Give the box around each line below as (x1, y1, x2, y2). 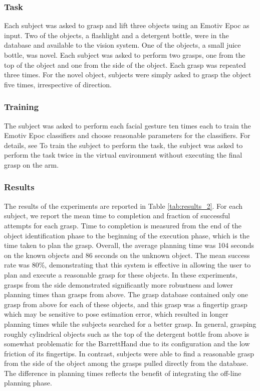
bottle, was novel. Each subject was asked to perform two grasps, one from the (4, 50, 245, 60)
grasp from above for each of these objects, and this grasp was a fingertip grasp (4, 299, 247, 309)
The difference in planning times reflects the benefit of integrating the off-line (4, 367, 241, 378)
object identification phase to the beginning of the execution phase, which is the (4, 230, 249, 240)
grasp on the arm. (4, 159, 59, 170)
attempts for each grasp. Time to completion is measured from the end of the (4, 220, 242, 230)
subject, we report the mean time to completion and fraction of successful (4, 210, 230, 221)
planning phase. (4, 377, 52, 388)
